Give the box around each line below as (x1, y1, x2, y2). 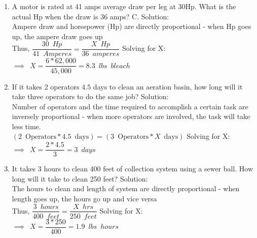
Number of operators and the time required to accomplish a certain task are (12, 101, 248, 111)
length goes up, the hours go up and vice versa (12, 193, 157, 203)
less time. (12, 121, 41, 131)
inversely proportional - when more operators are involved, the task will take (12, 111, 250, 122)
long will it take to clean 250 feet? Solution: (12, 173, 148, 184)
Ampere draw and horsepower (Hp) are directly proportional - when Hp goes (12, 21, 251, 32)
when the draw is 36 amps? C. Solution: (45, 11, 169, 21)
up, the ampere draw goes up (12, 31, 103, 41)
